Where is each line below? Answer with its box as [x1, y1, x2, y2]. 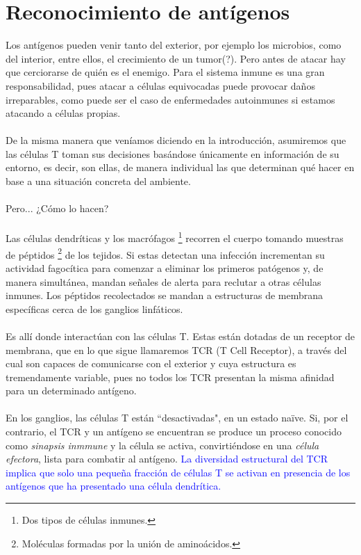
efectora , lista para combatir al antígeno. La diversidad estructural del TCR [6, 451, 328, 466]
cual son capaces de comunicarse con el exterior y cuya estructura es [6, 356, 296, 371]
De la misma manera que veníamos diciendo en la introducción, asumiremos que [6, 133, 346, 147]
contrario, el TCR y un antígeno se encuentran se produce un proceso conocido [6, 424, 342, 439]
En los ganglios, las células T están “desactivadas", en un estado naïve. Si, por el [6, 410, 349, 425]
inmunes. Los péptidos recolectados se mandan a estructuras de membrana [6, 288, 324, 303]
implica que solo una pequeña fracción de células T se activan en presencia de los [6, 465, 351, 479]
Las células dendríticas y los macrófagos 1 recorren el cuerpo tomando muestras [6, 229, 344, 246]
